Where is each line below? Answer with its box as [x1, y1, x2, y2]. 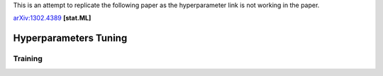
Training [13, 53, 43, 63]
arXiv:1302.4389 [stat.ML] [13, 14, 91, 23]
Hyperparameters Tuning [13, 32, 128, 44]
